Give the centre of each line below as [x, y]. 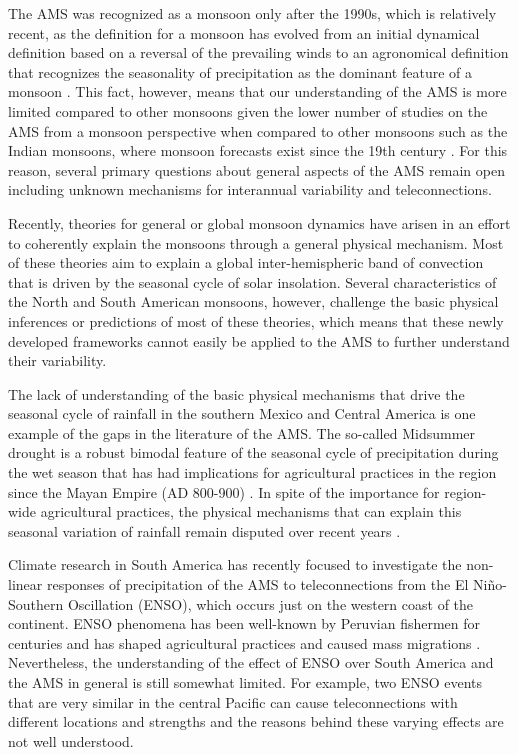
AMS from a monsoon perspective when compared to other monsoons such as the [258, 130]
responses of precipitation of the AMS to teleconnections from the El [257, 584]
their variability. [57, 360]
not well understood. [71, 740]
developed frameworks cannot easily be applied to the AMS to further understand [259, 340]
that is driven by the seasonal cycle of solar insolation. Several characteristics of [252, 281]
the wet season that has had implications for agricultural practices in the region [252, 472]
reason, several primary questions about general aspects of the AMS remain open [256, 169]
